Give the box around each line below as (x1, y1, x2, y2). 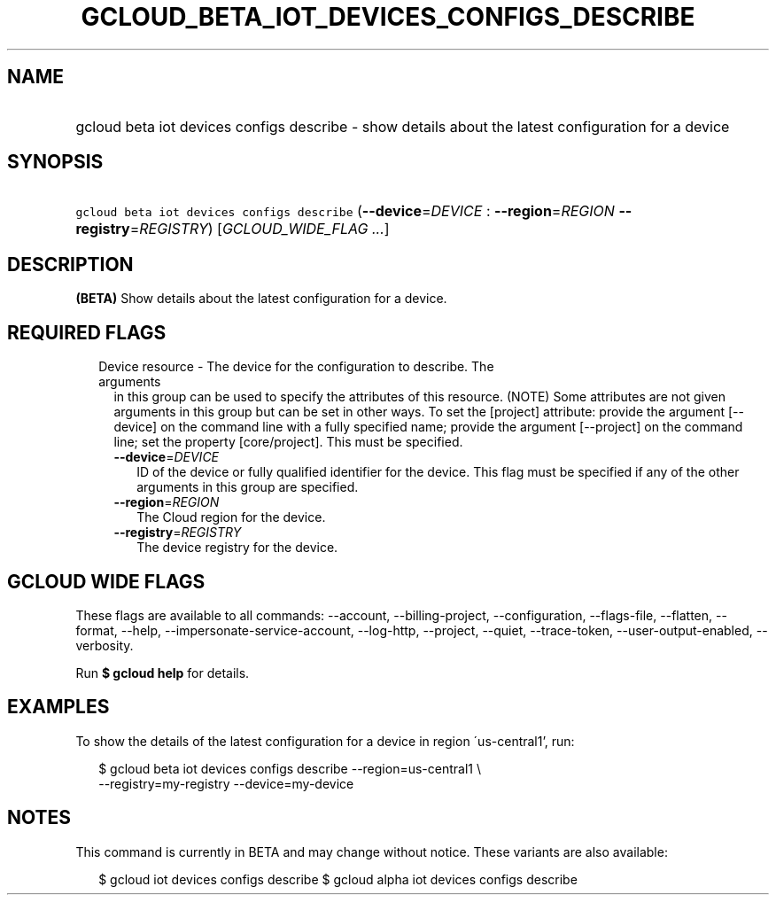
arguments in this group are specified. (136, 479, 359, 495)
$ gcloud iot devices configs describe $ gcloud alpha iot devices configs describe (98, 871, 578, 887)
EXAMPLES (7, 696, 110, 719)
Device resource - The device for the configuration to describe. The (98, 359, 494, 375)
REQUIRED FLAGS (7, 321, 167, 344)
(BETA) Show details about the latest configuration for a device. (75, 291, 447, 307)
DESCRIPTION (7, 253, 134, 276)
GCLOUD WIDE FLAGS (7, 570, 206, 593)
